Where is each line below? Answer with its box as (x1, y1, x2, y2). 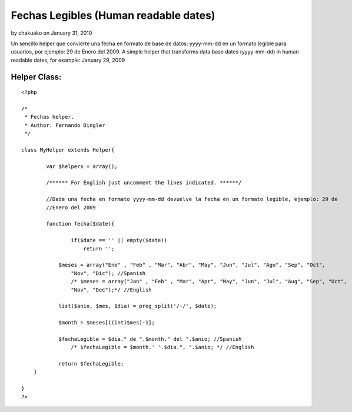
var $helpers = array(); (46, 163, 118, 170)
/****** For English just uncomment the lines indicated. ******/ (46, 179, 242, 186)
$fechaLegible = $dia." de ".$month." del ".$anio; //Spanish (58, 336, 242, 342)
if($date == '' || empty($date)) (71, 237, 168, 244)
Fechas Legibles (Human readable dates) (11, 9, 215, 22)
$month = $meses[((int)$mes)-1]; (58, 319, 155, 326)
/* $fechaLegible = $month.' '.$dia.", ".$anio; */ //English (71, 344, 254, 351)
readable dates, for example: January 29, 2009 (11, 56, 125, 63)
